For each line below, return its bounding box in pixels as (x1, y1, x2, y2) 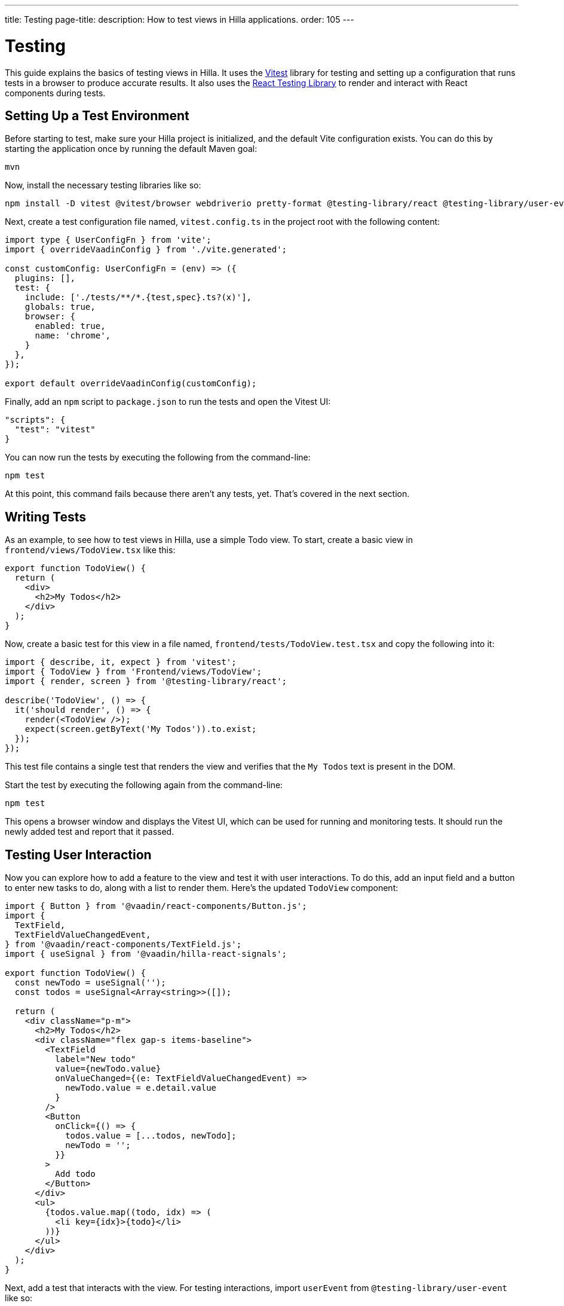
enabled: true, (35, 321, 106, 331)
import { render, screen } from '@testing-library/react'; (5, 676, 287, 686)
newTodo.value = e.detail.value (65, 1083, 217, 1093)
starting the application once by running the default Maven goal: (5, 144, 258, 154)
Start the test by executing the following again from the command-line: (5, 780, 283, 791)
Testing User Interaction (5, 847, 152, 862)
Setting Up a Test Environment (5, 108, 189, 123)
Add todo (55, 1169, 96, 1179)
